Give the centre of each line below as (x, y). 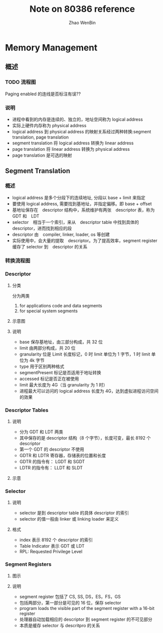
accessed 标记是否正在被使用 (49, 379)
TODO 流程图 (21, 82)
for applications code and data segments (61, 305)
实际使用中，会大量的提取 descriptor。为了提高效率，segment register (85, 240)
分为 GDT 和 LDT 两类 (41, 432)
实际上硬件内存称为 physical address (49, 125)
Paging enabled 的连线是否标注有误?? (43, 94)
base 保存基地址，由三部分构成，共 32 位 (61, 342)
